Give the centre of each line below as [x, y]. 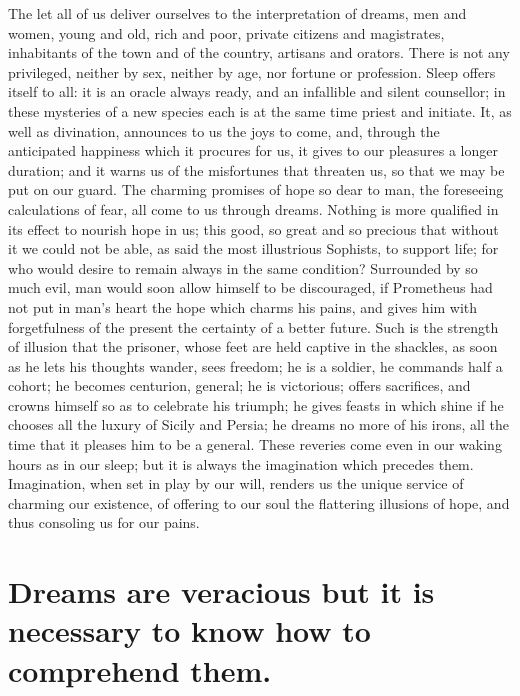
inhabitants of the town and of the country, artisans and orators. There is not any [259, 52]
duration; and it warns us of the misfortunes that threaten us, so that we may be [256, 169]
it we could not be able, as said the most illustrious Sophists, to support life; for [253, 248]
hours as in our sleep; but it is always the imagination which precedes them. [241, 463]
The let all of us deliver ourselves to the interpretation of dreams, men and [237, 13]
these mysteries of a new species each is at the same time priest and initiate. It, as [260, 110]
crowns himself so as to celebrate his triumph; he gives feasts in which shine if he [256, 404]
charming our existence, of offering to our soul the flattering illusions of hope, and [259, 502]
